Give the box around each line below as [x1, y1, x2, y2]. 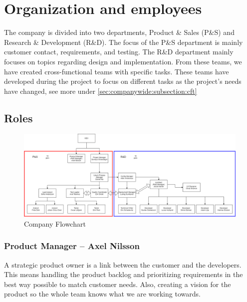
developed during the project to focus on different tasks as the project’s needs [4, 76, 242, 86]
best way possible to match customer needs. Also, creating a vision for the [4, 279, 231, 289]
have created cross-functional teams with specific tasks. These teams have [4, 66, 229, 76]
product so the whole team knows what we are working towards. [4, 289, 201, 299]
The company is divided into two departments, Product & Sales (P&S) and [4, 27, 235, 37]
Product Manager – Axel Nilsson [4, 240, 140, 252]
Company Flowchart [24, 218, 86, 229]
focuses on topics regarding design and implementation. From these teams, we [4, 56, 242, 66]
